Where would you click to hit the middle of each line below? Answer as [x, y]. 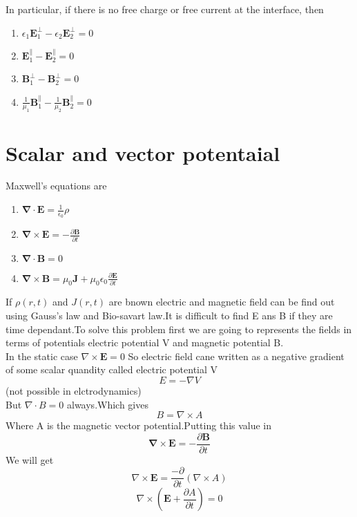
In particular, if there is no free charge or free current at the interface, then [165, 9]
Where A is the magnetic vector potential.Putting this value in [139, 425]
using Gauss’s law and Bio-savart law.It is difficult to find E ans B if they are [169, 315]
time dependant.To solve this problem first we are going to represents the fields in [179, 329]
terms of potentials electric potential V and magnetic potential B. [145, 342]
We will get [30, 459]
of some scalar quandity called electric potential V [112, 369]
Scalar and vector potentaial [143, 152]
